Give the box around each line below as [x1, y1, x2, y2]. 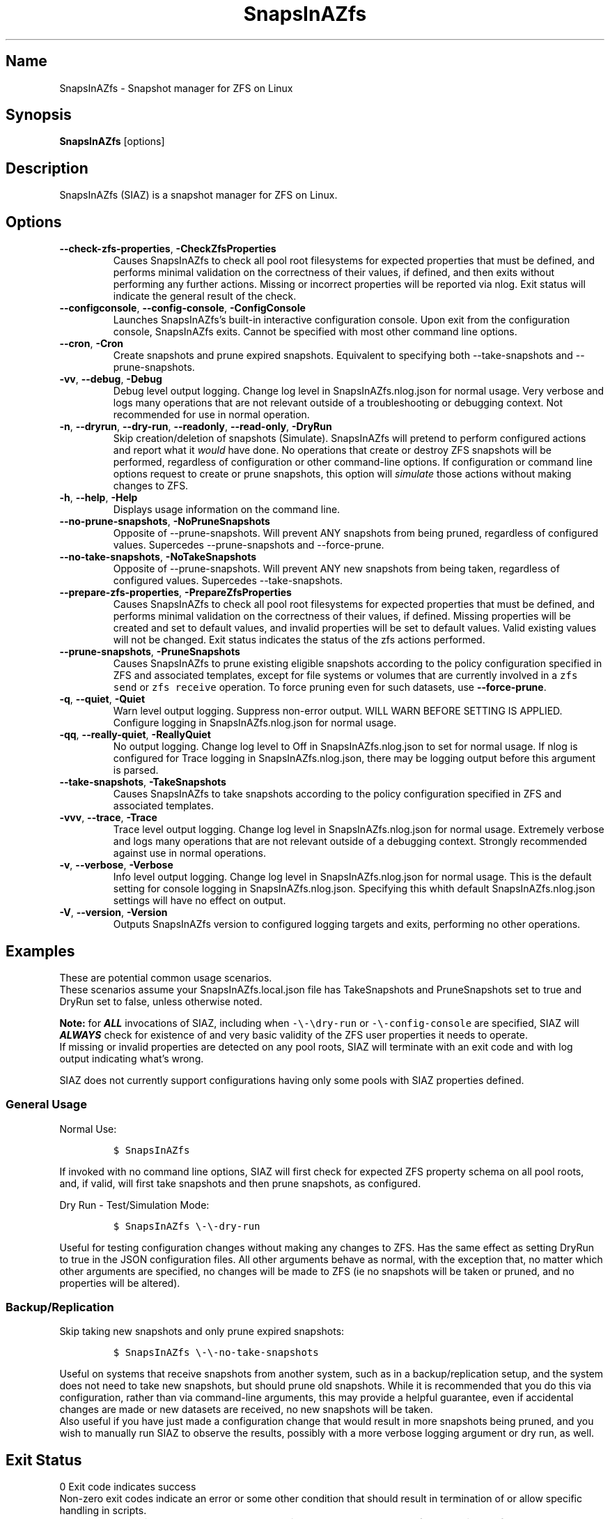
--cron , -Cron [59, 337, 123, 350]
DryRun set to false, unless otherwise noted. [59, 995, 263, 1007]
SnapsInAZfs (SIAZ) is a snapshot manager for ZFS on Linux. [59, 189, 338, 201]
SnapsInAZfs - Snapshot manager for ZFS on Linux [59, 82, 293, 94]
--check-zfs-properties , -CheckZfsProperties [59, 243, 276, 255]
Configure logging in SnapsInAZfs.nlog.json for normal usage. [113, 717, 397, 729]
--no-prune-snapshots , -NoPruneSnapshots [59, 515, 270, 528]
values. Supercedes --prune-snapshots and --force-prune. [113, 539, 384, 551]
